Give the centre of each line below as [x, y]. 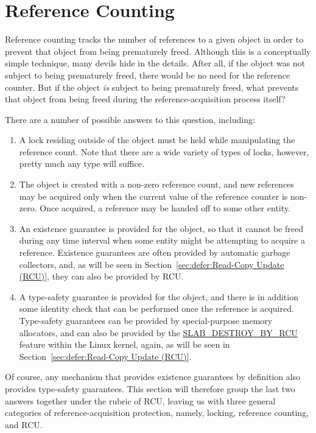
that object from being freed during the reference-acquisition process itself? [145, 99]
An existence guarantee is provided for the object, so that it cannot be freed [161, 228]
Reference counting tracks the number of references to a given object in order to [154, 39]
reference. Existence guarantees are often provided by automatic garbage [155, 252]
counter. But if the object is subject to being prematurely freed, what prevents [152, 87]
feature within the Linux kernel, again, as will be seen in [125, 344]
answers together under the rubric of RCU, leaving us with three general [140, 400]
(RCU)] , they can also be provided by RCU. [101, 276]
